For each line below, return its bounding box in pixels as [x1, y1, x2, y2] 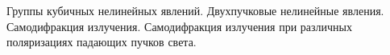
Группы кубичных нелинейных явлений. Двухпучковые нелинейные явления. [6, 2, 384, 18]
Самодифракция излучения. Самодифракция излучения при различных [6, 18, 352, 34]
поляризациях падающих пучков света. [6, 33, 197, 50]
